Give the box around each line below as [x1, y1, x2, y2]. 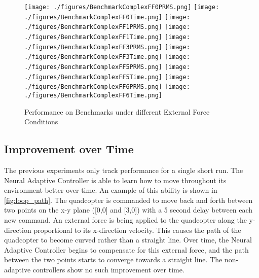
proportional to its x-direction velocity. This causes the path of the [33, 224, 241, 235]
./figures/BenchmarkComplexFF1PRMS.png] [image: [24, 23, 190, 31]
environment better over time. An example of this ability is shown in [4, 185, 217, 195]
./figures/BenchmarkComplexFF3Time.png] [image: [24, 53, 190, 61]
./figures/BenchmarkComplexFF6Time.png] [24, 91, 163, 99]
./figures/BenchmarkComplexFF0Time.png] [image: [24, 13, 190, 21]
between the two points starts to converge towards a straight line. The [4, 254, 223, 265]
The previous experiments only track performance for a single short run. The [4, 164, 243, 175]
